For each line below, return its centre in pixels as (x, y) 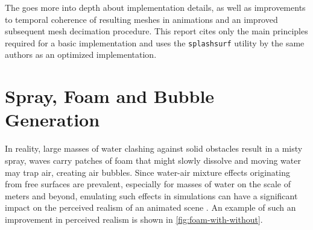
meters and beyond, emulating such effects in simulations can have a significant (151, 195)
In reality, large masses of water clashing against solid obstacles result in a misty (154, 148)
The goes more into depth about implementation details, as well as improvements (155, 7)
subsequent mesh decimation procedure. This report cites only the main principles (156, 31)
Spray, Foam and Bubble (110, 96)
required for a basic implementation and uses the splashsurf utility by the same (155, 42)
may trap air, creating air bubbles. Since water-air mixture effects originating (147, 172)
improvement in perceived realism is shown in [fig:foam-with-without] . (134, 219)
